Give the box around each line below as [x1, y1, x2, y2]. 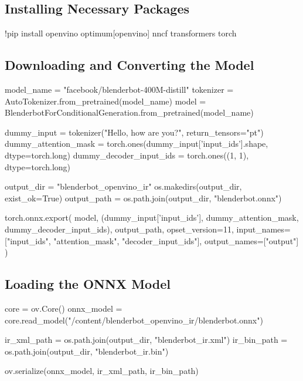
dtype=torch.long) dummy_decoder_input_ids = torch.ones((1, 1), [5, 149, 249, 161]
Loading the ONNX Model [5, 275, 171, 293]
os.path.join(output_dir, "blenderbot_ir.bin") [5, 345, 169, 357]
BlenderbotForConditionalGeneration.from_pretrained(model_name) [5, 106, 254, 119]
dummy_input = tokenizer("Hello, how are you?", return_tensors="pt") [5, 126, 264, 138]
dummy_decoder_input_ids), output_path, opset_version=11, [5, 222, 234, 235]
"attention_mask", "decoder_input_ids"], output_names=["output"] [53, 234, 299, 247]
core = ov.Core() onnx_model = [5, 302, 122, 314]
